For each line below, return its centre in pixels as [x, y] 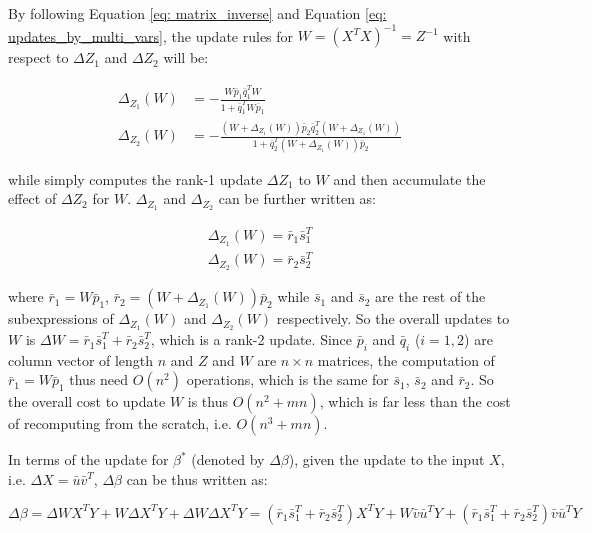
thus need [99, 379]
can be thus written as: [197, 479]
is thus [207, 401]
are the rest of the [430, 296]
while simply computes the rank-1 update [135, 178]
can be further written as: [297, 198]
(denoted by [228, 459]
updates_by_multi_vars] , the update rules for [151, 35]
